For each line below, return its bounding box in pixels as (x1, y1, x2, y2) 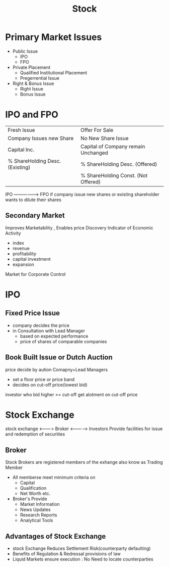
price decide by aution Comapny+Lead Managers (5, 366, 108, 372)
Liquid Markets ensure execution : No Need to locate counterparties (12, 556, 153, 562)
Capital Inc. (8, 146, 34, 153)
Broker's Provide (12, 496, 47, 502)
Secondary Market (5, 211, 65, 220)
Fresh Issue (8, 126, 35, 133)
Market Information (20, 501, 60, 507)
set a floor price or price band (12, 376, 75, 382)
